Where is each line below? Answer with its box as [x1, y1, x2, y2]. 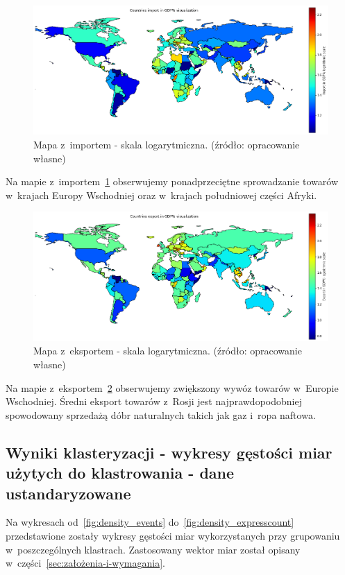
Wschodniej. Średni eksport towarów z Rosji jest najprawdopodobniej [6, 394, 302, 409]
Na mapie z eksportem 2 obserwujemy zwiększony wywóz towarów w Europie [6, 380, 339, 395]
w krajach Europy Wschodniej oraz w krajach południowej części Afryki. [6, 187, 317, 202]
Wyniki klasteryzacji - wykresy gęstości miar [6, 441, 333, 463]
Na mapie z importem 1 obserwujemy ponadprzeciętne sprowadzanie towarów [6, 174, 339, 189]
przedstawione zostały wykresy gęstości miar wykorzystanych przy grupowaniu [6, 529, 340, 543]
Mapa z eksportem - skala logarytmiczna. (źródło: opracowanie [33, 343, 302, 358]
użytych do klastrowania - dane [6, 462, 235, 483]
